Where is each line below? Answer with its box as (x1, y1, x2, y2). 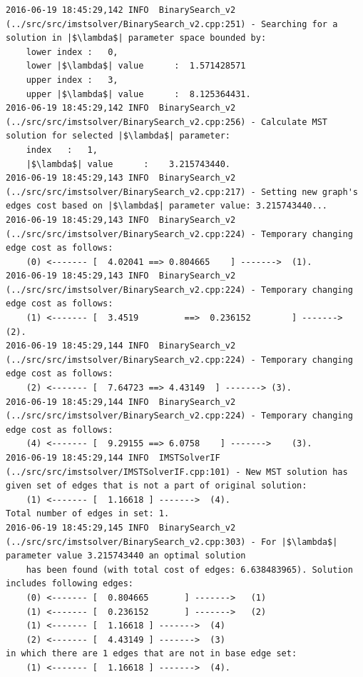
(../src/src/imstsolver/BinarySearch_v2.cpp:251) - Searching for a (6, 19, 338, 29)
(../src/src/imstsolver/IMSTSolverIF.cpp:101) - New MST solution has (6, 466, 348, 477)
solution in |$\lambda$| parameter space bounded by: (6, 33, 267, 44)
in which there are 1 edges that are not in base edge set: (6, 648, 297, 659)
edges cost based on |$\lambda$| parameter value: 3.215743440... (6, 201, 328, 211)
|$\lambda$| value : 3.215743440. (26, 159, 230, 169)
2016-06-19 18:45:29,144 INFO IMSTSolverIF (6, 453, 220, 463)
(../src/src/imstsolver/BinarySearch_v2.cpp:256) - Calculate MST (6, 116, 328, 127)
